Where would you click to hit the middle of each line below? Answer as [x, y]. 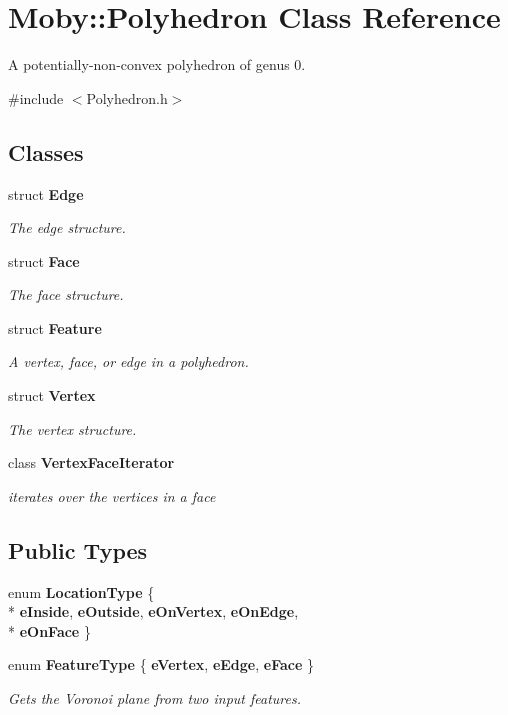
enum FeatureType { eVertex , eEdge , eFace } [161, 664]
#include [36, 97]
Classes [46, 151]
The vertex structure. [72, 428]
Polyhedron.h [127, 97]
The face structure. [66, 294]
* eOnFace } [49, 630]
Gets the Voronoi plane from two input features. [155, 698]
